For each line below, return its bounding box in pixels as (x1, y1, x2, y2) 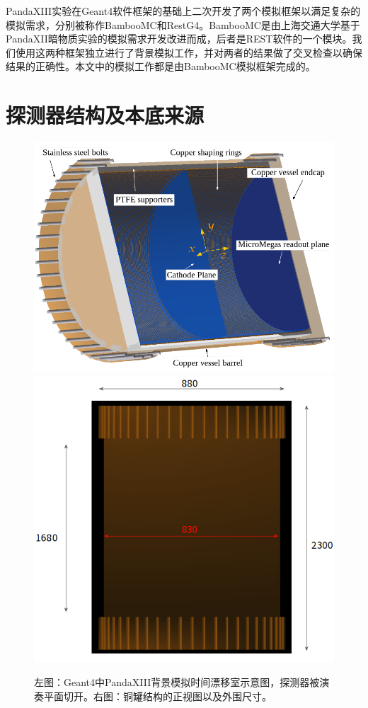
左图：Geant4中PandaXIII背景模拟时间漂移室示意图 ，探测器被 (34, 674, 320, 689)
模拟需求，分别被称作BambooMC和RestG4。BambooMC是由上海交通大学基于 (6, 17, 360, 32)
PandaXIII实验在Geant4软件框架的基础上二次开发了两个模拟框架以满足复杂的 (6, 4, 361, 18)
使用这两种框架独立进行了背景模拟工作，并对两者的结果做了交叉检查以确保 (15, 45, 362, 59)
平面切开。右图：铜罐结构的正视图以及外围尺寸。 (43, 688, 272, 703)
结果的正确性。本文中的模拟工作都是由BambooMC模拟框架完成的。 (6, 59, 316, 74)
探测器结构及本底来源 (6, 101, 205, 130)
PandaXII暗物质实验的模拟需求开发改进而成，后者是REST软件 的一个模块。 (6, 31, 352, 46)
